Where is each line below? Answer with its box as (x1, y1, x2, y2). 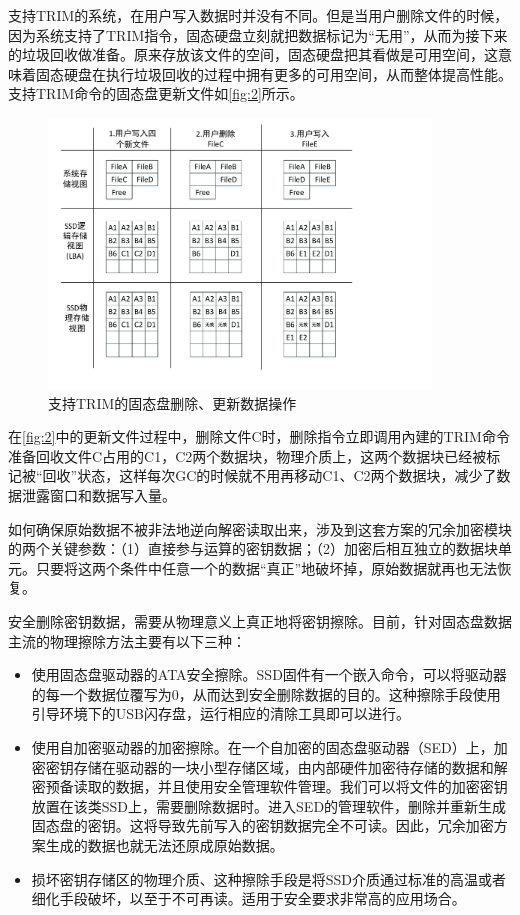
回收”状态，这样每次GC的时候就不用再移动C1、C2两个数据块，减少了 (42, 465, 497, 486)
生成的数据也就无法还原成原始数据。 (45, 834, 284, 855)
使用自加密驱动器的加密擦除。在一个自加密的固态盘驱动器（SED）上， (31, 737, 494, 757)
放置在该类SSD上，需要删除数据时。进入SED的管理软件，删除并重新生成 (31, 795, 507, 816)
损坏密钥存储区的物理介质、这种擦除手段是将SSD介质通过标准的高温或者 (31, 868, 507, 889)
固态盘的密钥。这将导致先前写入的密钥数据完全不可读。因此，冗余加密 (31, 815, 494, 836)
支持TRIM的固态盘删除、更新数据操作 (48, 392, 297, 413)
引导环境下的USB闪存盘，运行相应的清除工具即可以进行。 (31, 703, 410, 724)
